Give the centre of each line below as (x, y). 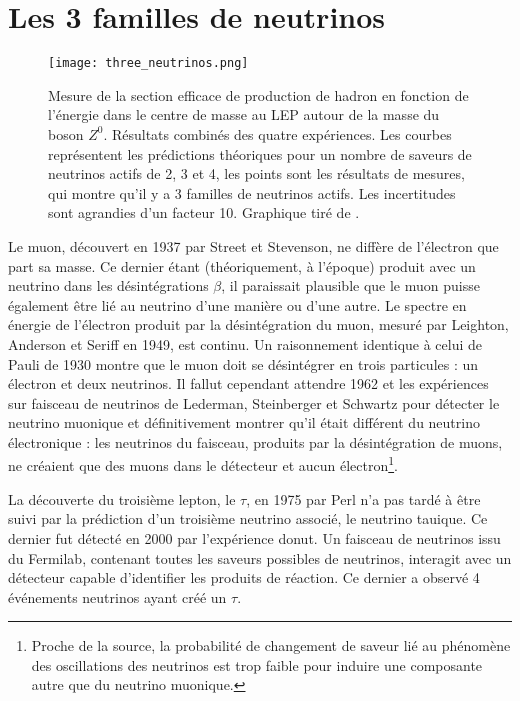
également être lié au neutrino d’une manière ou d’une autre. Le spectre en (237, 304)
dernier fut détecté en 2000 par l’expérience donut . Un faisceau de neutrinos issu (254, 537)
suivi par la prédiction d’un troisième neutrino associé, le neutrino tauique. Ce (248, 518)
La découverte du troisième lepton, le (122, 498)
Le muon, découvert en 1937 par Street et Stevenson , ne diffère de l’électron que (253, 245)
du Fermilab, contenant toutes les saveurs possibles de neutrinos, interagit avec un (260, 557)
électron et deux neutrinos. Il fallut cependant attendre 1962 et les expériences (248, 383)
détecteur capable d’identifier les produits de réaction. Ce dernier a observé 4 (244, 577)
